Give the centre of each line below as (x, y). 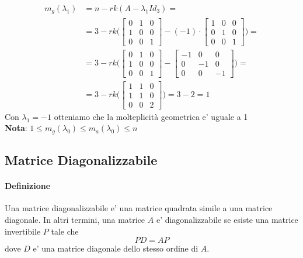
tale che (65, 231)
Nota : (16, 128)
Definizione (28, 186)
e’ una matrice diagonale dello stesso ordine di (116, 248)
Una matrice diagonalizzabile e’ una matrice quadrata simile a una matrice (139, 208)
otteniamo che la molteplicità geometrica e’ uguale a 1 (151, 116)
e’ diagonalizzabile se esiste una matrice (227, 220)
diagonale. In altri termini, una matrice (75, 220)
